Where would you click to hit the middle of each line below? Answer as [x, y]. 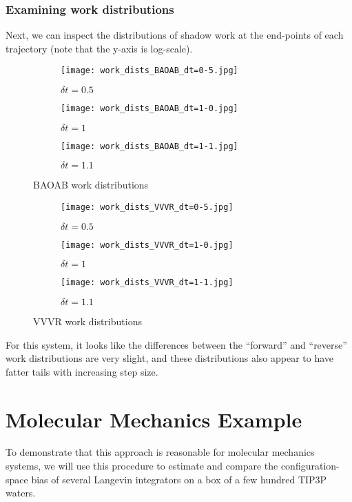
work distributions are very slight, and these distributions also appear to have [170, 358]
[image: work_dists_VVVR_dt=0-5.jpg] [147, 207]
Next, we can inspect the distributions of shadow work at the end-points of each [175, 35]
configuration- [310, 466]
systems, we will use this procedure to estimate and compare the [142, 466]
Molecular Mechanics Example [154, 419]
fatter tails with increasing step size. [82, 371]
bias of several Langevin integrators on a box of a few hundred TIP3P [179, 479]
